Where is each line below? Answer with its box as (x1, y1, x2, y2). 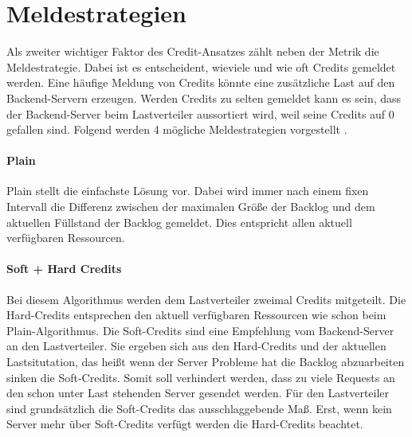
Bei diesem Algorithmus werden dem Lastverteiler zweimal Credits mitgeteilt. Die (6, 291, 406, 307)
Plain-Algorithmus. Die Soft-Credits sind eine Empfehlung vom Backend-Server (6, 322, 394, 338)
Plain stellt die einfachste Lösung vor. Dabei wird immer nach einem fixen (6, 182, 369, 199)
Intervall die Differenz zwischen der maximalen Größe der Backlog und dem (6, 198, 375, 215)
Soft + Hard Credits (6, 260, 122, 277)
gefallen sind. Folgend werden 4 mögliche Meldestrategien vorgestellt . (6, 121, 347, 138)
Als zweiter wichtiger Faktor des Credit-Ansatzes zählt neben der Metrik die (6, 43, 379, 60)
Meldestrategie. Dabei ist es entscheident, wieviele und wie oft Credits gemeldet (6, 58, 396, 75)
